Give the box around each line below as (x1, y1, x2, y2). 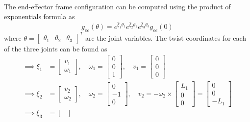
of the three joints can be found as (4, 43, 107, 53)
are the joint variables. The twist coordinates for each (85, 32, 247, 43)
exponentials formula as (4, 11, 75, 21)
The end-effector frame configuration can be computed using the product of (4, 1, 231, 11)
